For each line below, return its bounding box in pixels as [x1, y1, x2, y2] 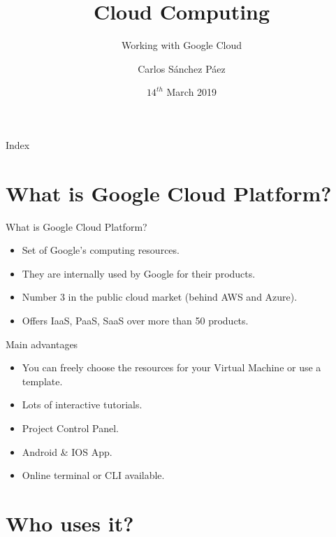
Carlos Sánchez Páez [138, 61, 226, 76]
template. [22, 373, 63, 388]
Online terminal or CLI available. [22, 468, 165, 482]
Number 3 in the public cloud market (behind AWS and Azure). [22, 289, 298, 304]
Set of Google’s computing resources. [22, 243, 180, 257]
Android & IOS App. [22, 444, 112, 459]
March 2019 [166, 85, 217, 99]
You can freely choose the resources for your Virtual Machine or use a [22, 360, 321, 375]
